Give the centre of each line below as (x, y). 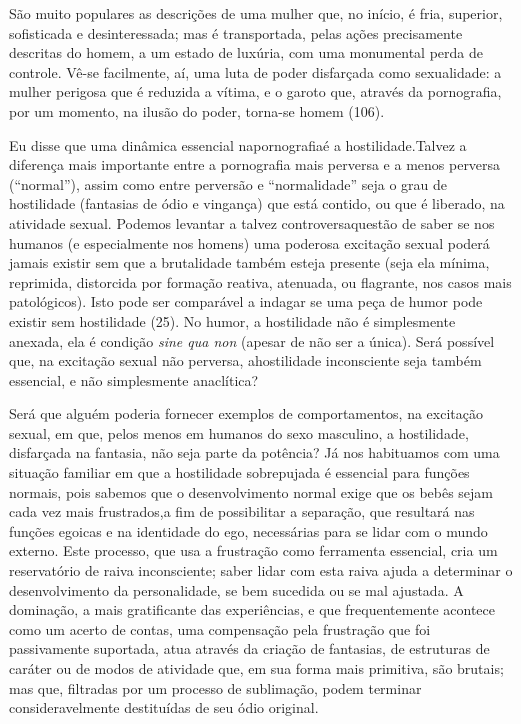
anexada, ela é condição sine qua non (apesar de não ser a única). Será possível (252, 340)
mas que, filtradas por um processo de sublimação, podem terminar (215, 687)
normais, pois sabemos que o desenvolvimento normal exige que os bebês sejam (251, 491)
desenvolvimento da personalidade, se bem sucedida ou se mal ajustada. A (236, 589)
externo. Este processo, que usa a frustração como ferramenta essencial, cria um (253, 550)
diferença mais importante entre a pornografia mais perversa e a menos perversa (255, 164)
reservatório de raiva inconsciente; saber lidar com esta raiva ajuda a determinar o (261, 570)
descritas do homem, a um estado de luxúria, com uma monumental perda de (246, 52)
